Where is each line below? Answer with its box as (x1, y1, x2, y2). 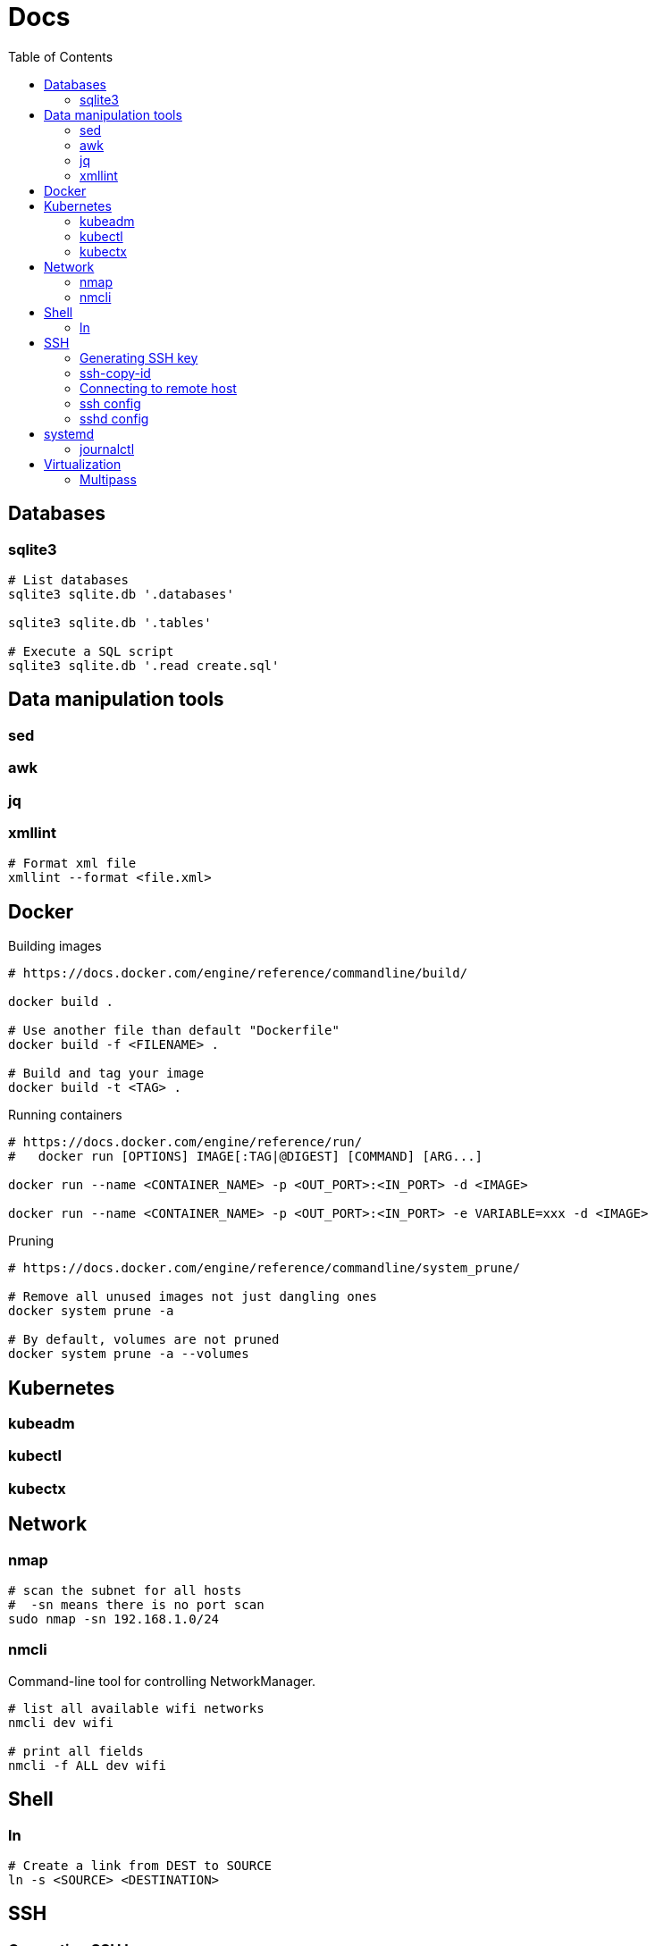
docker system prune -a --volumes (8, 1346, 249, 1362)
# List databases (8, 572, 129, 587)
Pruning (8, 1233, 55, 1249)
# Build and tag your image (8, 1066, 205, 1081)
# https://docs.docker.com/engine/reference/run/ (8, 1135, 363, 1150)
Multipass (80, 471, 137, 487)
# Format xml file (8, 856, 137, 871)
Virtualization (44, 456, 122, 472)
